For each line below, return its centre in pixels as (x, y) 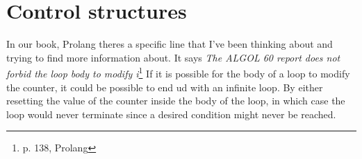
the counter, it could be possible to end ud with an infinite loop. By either (165, 87)
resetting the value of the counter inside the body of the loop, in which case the (176, 101)
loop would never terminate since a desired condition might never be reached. (171, 114)
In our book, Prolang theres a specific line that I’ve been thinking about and (170, 44)
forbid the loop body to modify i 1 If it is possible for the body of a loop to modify (178, 72)
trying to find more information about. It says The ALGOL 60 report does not (173, 57)
